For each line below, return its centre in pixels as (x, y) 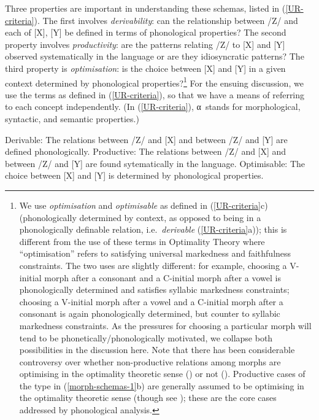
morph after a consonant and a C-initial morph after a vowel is (163, 277)
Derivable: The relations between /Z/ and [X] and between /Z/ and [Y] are (146, 139)
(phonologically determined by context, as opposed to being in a (140, 217)
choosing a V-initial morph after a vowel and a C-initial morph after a (151, 301)
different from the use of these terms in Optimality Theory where (142, 241)
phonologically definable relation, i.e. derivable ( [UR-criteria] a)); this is (153, 229)
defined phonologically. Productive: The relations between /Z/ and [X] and (146, 151)
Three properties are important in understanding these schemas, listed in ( (145, 8)
